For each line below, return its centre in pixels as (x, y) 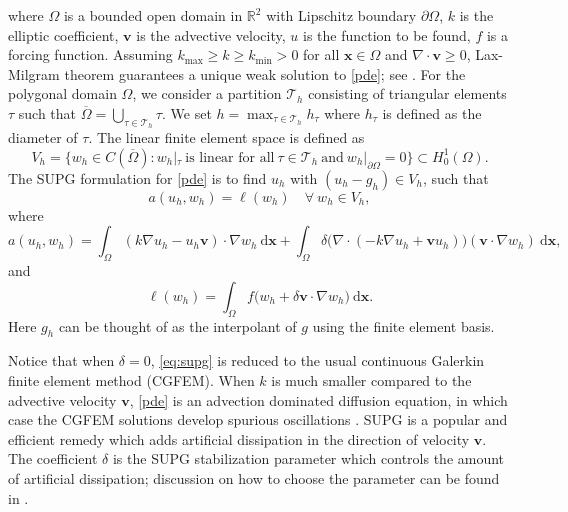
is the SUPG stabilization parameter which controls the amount (308, 458)
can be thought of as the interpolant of (177, 325)
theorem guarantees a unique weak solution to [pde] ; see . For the (265, 73)
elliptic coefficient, (63, 34)
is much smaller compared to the (371, 379)
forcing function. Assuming (90, 54)
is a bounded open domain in (153, 15)
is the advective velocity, (211, 34)
